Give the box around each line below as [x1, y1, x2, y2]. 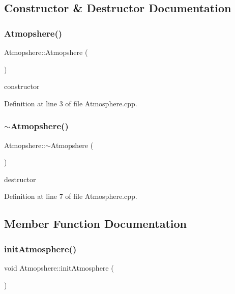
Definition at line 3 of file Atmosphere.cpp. [4, 98, 137, 108]
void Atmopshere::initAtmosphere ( [4, 262, 114, 273]
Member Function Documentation [4, 216, 187, 231]
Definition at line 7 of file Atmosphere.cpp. [4, 191, 137, 201]
